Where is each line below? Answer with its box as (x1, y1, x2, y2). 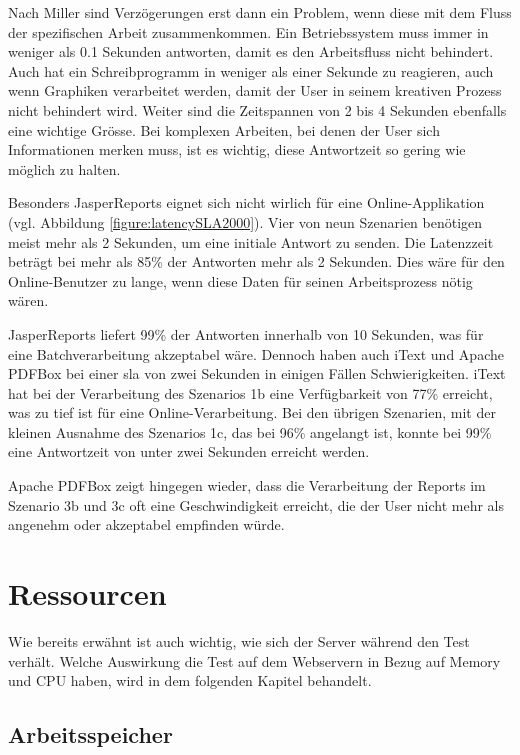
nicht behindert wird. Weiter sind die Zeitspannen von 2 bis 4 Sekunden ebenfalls (8, 99, 507, 120)
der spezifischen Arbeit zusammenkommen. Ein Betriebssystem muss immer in (8, 21, 489, 42)
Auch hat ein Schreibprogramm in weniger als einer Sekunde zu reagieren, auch (8, 60, 494, 81)
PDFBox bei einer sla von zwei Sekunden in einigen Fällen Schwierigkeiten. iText (8, 363, 506, 384)
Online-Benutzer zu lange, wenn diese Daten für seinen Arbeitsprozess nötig (8, 270, 473, 291)
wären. (8, 290, 49, 311)
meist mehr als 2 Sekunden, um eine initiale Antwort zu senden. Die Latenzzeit (8, 231, 494, 252)
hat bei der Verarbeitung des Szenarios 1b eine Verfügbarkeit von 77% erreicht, (8, 382, 493, 403)
